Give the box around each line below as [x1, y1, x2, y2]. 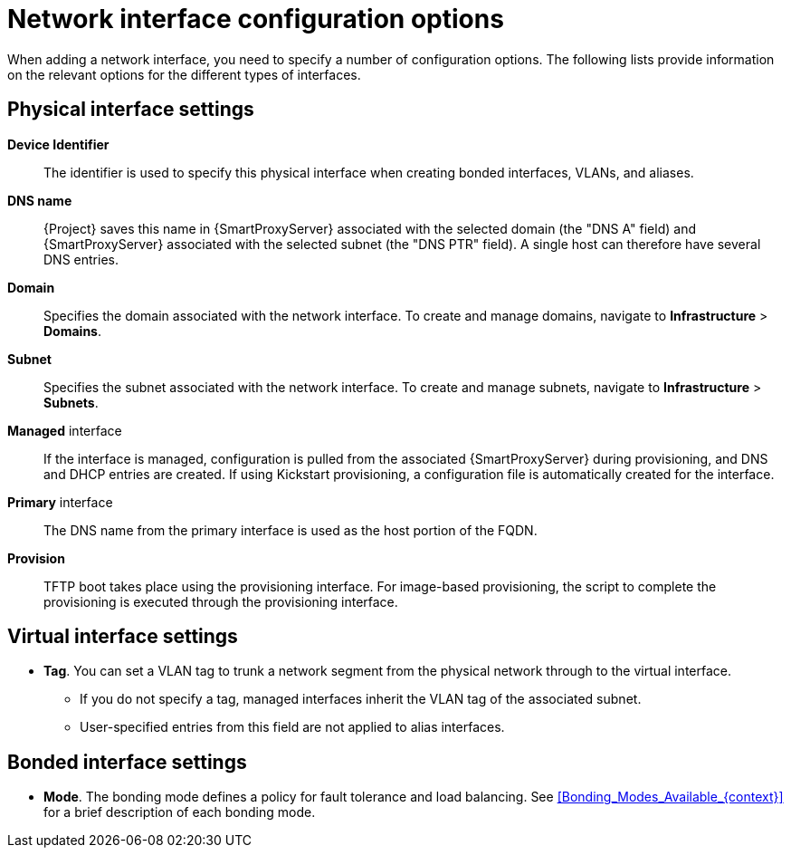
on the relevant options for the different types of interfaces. [7, 66, 361, 82]
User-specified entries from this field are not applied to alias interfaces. [80, 719, 505, 735]
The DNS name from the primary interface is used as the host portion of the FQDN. [43, 522, 538, 538]
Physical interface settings [7, 98, 254, 121]
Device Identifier [7, 136, 110, 152]
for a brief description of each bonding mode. [43, 804, 316, 821]
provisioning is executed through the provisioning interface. [43, 593, 398, 610]
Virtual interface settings [7, 625, 238, 648]
